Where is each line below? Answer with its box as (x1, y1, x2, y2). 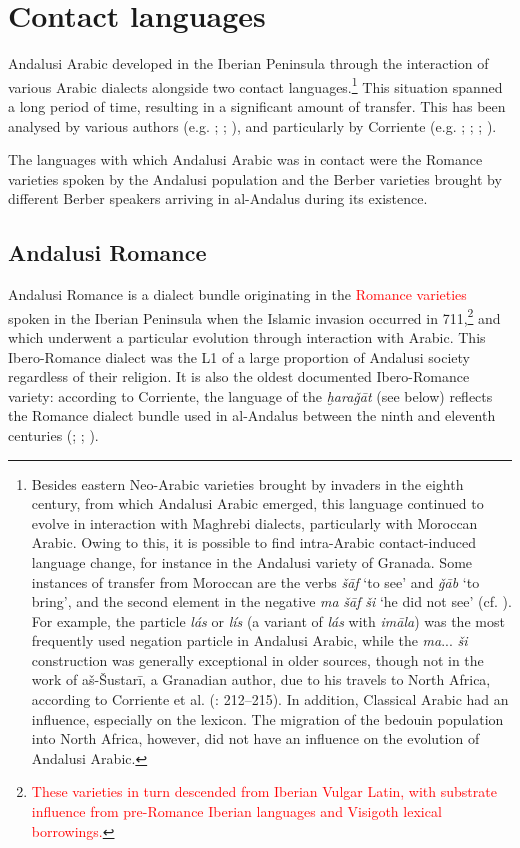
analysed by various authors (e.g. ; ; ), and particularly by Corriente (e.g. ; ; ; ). (8, 115, 497, 136)
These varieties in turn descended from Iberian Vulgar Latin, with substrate (31, 781, 497, 802)
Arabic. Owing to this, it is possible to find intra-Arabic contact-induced (31, 532, 476, 553)
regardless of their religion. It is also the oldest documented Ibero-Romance (8, 366, 470, 387)
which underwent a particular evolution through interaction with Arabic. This (8, 326, 486, 347)
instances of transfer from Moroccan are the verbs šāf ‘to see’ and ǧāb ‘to (31, 571, 480, 592)
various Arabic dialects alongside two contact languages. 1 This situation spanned (8, 73, 503, 97)
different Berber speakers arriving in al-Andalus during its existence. (8, 188, 428, 209)
